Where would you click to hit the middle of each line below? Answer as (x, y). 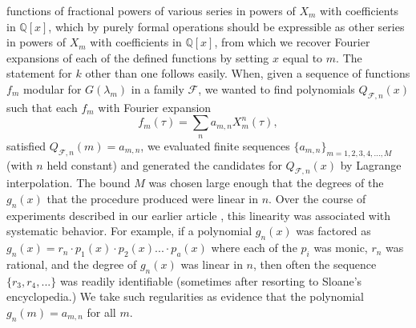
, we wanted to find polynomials (277, 88)
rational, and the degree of (72, 264)
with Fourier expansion (155, 107)
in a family (158, 88)
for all (101, 312)
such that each (42, 107)
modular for (52, 88)
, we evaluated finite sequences (215, 145)
